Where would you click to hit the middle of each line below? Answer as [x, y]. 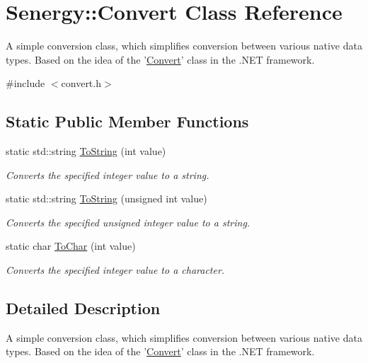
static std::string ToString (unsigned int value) [107, 198]
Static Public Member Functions [127, 121]
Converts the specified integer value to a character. [115, 270]
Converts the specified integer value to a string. [108, 174]
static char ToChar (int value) [71, 246]
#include [25, 83]
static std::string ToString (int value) [86, 151]
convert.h [81, 83]
